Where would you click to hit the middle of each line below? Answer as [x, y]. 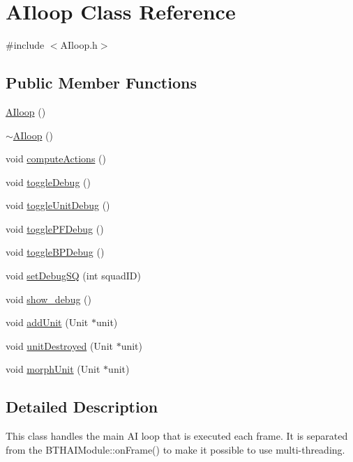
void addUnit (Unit [47, 322]
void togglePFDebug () [55, 228]
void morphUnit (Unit [53, 369]
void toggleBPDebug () [55, 252]
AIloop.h [79, 45]
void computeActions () [56, 159]
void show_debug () [48, 299]
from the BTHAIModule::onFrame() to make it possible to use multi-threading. [175, 449]
